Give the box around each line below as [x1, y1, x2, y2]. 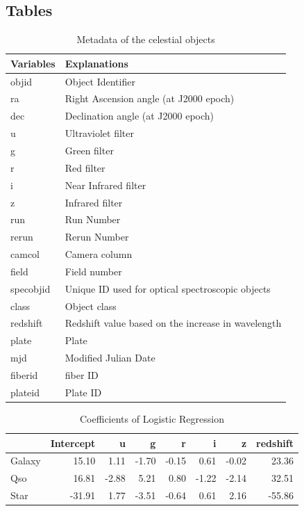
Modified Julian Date [65, 350, 155, 365]
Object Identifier [65, 74, 135, 88]
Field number [65, 263, 122, 278]
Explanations [65, 56, 128, 70]
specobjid [10, 281, 51, 295]
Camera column [65, 247, 133, 261]
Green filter [65, 143, 114, 158]
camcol [10, 247, 40, 261]
